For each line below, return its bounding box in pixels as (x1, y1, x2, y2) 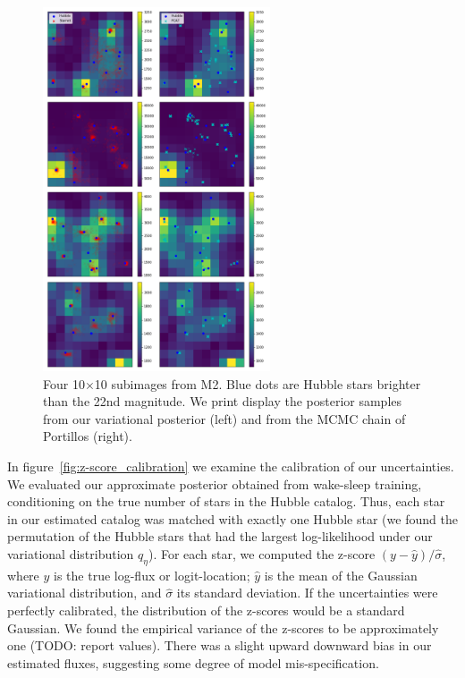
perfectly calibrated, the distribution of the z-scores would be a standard (7, 600, 405, 619)
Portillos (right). (43, 427, 132, 445)
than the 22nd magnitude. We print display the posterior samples (43, 392, 402, 411)
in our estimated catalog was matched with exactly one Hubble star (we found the (7, 509, 458, 528)
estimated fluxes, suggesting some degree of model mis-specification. (7, 653, 379, 672)
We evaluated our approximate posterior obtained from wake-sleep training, (7, 474, 422, 493)
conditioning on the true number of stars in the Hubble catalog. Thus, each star (7, 492, 445, 511)
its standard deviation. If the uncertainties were (176, 583, 438, 602)
